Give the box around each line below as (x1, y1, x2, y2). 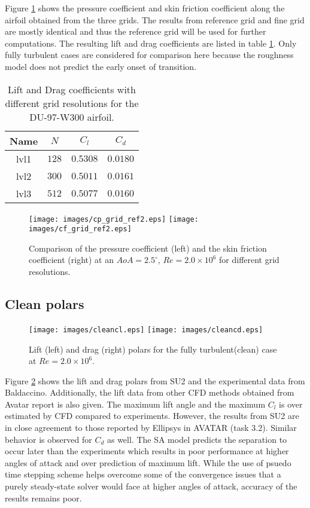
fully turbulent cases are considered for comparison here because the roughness (5, 48, 294, 61)
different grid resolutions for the (5, 96, 139, 110)
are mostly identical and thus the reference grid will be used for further (5, 25, 266, 38)
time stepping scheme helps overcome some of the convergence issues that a (5, 468, 281, 481)
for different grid (219, 253, 279, 266)
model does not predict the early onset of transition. (5, 60, 197, 72)
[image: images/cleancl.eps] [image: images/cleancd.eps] (29, 325, 263, 334)
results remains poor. (5, 491, 82, 504)
